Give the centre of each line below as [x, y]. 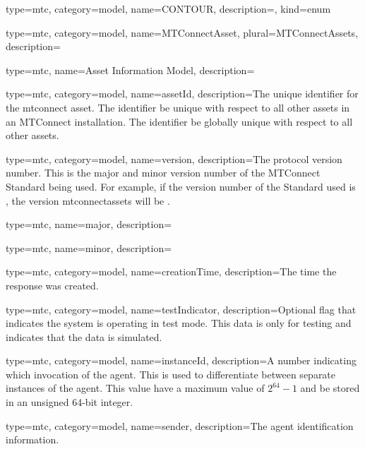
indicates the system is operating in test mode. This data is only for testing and [179, 323]
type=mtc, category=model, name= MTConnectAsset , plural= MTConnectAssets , [182, 32]
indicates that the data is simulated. [84, 336]
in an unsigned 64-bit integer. [70, 402]
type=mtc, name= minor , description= [89, 247]
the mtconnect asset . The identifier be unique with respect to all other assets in [178, 107]
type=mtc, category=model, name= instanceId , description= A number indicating [181, 360]
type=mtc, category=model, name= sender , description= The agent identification [180, 425]
